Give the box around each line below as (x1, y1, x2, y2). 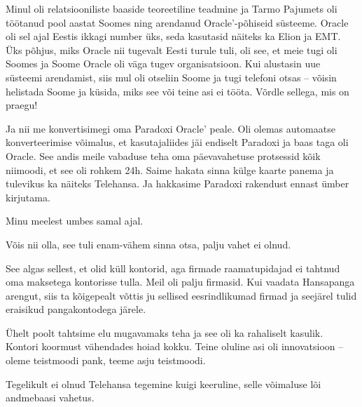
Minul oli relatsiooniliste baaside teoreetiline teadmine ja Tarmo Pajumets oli (6, 1, 337, 15)
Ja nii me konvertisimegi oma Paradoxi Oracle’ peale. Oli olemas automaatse (6, 121, 335, 135)
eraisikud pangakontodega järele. (6, 302, 146, 316)
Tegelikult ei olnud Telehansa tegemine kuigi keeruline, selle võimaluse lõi (6, 376, 321, 391)
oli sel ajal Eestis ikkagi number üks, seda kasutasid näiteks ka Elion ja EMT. (6, 29, 341, 44)
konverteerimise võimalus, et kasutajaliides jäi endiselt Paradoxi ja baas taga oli (6, 135, 349, 149)
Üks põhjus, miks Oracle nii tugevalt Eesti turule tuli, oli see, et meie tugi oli (6, 42, 337, 57)
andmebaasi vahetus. (6, 390, 95, 405)
